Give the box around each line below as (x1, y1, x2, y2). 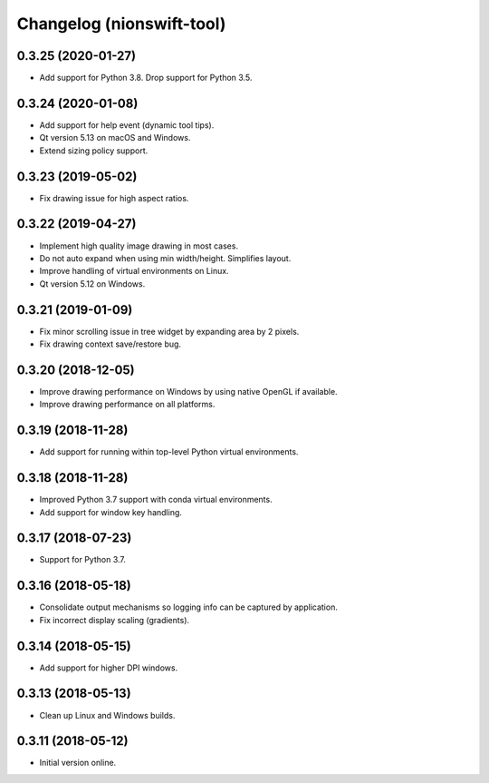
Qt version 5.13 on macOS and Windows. (39, 132, 191, 143)
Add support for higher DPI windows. (39, 662, 178, 673)
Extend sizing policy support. (39, 145, 149, 156)
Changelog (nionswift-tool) (16, 14, 226, 34)
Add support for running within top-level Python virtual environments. (39, 446, 299, 457)
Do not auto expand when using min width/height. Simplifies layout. (39, 252, 292, 263)
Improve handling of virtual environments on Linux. (39, 266, 230, 277)
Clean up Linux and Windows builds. (39, 710, 176, 720)
